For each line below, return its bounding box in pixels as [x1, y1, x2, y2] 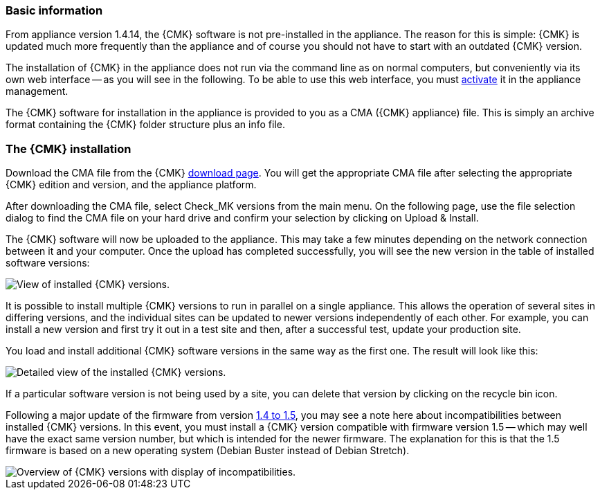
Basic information [6, 3, 103, 17]
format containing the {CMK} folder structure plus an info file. [6, 118, 286, 131]
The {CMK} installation [6, 141, 131, 156]
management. [6, 85, 69, 98]
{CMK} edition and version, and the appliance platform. [6, 179, 257, 191]
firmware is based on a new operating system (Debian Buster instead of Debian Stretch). [6, 444, 410, 457]
